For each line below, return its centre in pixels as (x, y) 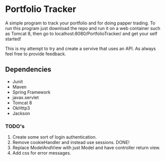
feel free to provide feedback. (36, 54)
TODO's (15, 126)
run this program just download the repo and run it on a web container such (83, 28)
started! (13, 39)
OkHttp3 (21, 108)
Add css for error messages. (42, 153)
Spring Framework (31, 92)
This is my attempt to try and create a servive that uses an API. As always (81, 48)
